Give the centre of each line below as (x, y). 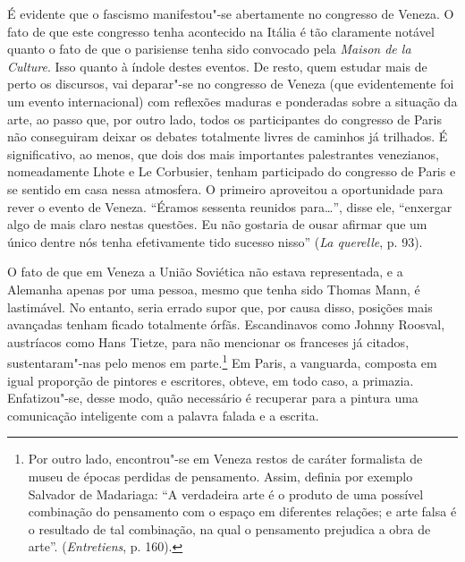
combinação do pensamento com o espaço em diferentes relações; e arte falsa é (242, 511)
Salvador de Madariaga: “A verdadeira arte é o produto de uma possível (226, 494)
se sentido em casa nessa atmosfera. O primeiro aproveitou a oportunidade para (225, 188)
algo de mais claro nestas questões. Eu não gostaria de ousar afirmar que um (217, 224)
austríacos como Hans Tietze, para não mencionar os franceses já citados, (208, 341)
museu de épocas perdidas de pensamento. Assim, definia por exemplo (220, 476)
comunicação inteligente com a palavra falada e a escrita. (163, 415)
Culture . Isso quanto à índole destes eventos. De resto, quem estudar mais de (217, 66)
